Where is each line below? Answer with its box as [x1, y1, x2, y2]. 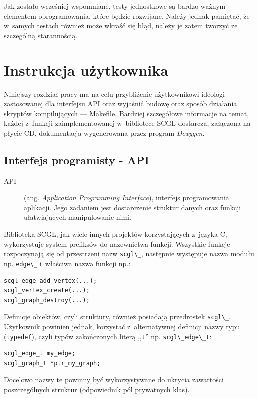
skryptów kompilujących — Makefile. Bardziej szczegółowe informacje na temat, [4, 108, 249, 118]
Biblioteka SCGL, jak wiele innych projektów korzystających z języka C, [4, 229, 227, 239]
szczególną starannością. [4, 30, 78, 40]
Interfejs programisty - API [4, 152, 149, 167]
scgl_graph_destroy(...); [4, 296, 90, 304]
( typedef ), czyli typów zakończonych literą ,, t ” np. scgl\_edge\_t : [4, 331, 212, 341]
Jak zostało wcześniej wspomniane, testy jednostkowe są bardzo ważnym [4, 1, 226, 11]
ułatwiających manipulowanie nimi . [24, 212, 132, 222]
